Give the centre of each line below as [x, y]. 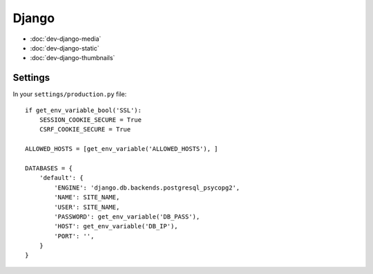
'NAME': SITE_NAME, [87, 198]
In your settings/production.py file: [70, 94]
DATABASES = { [49, 168]
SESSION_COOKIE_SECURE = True [90, 120]
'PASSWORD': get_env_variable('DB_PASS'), [127, 217]
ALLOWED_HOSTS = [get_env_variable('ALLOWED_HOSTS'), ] [122, 149]
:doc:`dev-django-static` [65, 48]
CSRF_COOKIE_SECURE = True [85, 129]
